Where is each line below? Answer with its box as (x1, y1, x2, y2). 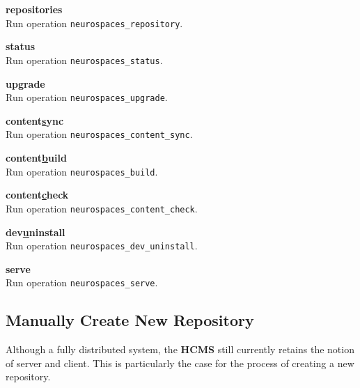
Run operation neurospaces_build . (6, 164, 158, 178)
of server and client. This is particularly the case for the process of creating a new (6, 355, 354, 370)
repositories (6, 2, 63, 16)
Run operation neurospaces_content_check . (6, 201, 198, 215)
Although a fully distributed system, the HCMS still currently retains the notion (6, 342, 354, 357)
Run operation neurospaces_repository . (6, 15, 183, 30)
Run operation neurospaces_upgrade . (6, 90, 168, 104)
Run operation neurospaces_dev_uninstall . (6, 238, 198, 253)
